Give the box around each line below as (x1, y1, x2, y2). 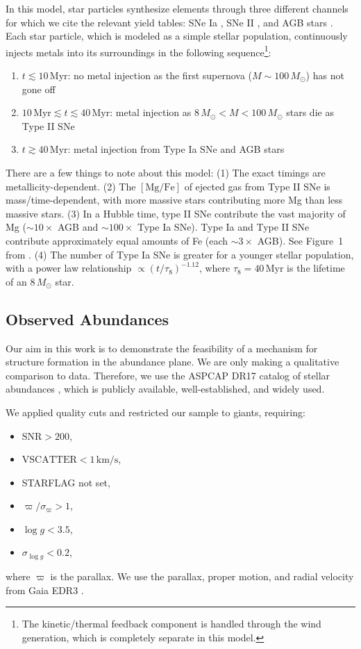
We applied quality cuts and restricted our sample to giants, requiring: (6, 404, 305, 419)
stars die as (286, 105, 334, 120)
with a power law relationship (6, 261, 132, 275)
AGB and (58, 220, 99, 234)
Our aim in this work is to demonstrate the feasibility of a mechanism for (6, 340, 318, 355)
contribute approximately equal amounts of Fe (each (6, 233, 228, 247)
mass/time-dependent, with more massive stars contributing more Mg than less (6, 192, 343, 207)
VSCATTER (22, 455, 77, 466)
